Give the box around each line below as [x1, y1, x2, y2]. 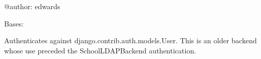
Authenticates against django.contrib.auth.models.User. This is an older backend [4, 35, 257, 46]
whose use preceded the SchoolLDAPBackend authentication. [4, 45, 197, 55]
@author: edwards [4, 1, 60, 11]
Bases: [4, 18, 24, 28]
